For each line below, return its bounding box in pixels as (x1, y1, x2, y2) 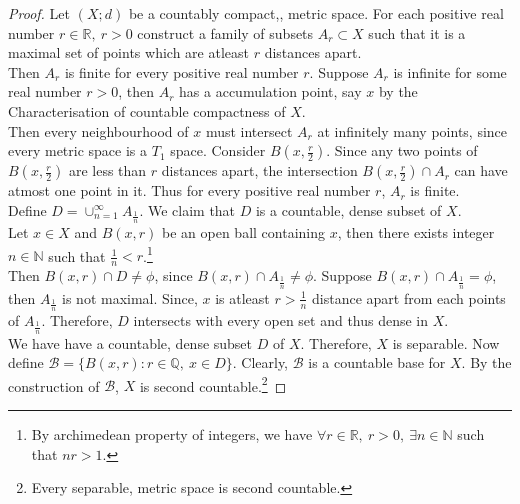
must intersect (205, 120, 293, 141)
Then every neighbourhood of (8, 120, 189, 141)
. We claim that (139, 199, 236, 220)
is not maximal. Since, (62, 287, 198, 308)
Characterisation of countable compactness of (8, 100, 286, 121)
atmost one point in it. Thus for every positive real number (8, 180, 371, 201)
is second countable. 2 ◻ (139, 372, 287, 396)
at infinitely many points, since (317, 120, 508, 141)
